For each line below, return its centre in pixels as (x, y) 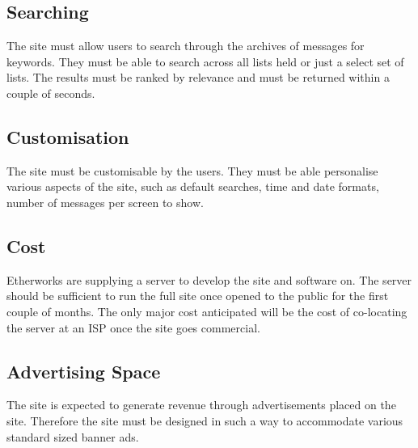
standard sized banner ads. (73, 436)
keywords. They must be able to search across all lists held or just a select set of (205, 61)
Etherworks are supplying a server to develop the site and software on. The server (209, 279)
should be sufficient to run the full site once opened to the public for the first (198, 296)
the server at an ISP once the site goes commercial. (133, 327)
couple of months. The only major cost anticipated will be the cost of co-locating (207, 311)
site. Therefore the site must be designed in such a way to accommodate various (205, 420)
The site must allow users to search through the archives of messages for (186, 46)
